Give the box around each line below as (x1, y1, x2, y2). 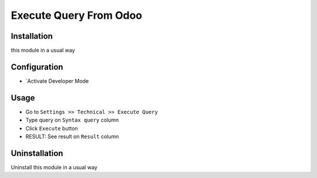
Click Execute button (25, 125, 79, 132)
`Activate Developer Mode (25, 77, 89, 85)
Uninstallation (11, 148, 63, 158)
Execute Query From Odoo (11, 9, 143, 22)
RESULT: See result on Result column (25, 133, 119, 140)
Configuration (11, 62, 63, 72)
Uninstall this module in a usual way (11, 163, 98, 170)
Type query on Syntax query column (25, 116, 119, 123)
